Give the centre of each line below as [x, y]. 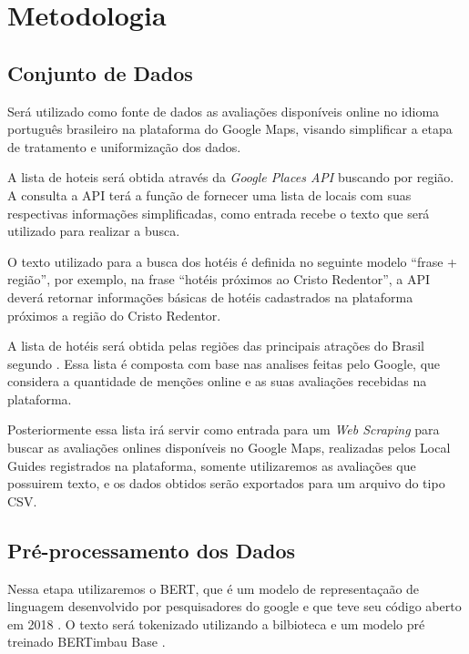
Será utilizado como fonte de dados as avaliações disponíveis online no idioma [224, 111]
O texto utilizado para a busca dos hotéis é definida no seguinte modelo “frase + [232, 261]
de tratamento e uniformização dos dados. [124, 146]
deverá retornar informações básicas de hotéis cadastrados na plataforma [210, 296]
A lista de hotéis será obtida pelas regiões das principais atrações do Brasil [216, 346]
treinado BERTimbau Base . [87, 642]
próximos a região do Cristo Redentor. [114, 315]
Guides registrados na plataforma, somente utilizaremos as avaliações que [212, 465]
